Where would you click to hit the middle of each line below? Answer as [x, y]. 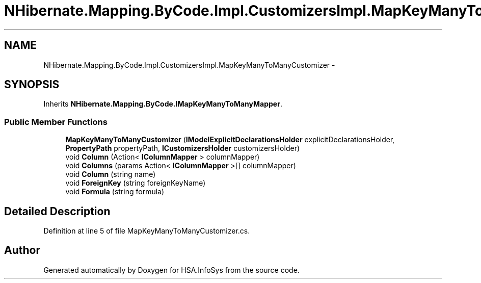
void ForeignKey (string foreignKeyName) [136, 183]
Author [22, 250]
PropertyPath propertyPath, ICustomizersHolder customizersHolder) [183, 148]
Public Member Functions [56, 122]
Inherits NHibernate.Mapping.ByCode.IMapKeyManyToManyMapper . [163, 104]
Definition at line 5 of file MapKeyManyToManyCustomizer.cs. [147, 231]
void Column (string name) [111, 174]
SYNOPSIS [32, 85]
